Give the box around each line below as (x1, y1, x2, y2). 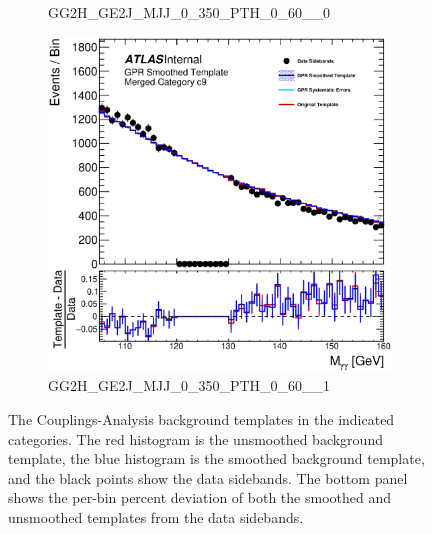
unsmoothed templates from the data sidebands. (8, 507, 304, 528)
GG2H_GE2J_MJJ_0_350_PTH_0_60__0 (48, 2, 331, 22)
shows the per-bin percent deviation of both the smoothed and (8, 487, 391, 508)
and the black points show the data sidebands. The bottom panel (8, 467, 408, 488)
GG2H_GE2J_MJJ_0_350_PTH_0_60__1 (48, 375, 331, 396)
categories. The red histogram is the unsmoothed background (8, 428, 383, 449)
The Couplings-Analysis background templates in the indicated (8, 409, 395, 430)
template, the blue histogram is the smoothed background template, (8, 448, 425, 469)
